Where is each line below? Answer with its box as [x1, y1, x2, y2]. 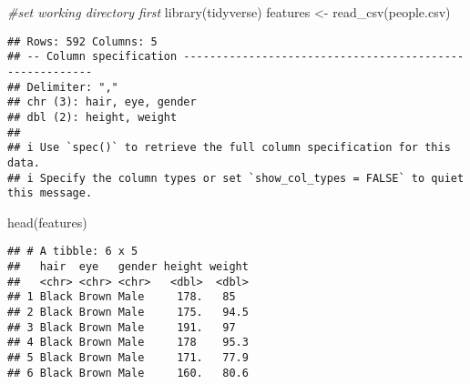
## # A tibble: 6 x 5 [7, 245, 138, 258]
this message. [7, 187, 93, 200]
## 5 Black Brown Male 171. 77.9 [7, 351, 249, 364]
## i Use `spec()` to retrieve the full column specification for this [7, 141, 451, 155]
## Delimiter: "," [7, 80, 118, 94]
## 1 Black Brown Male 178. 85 [7, 290, 236, 304]
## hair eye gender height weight [7, 260, 249, 274]
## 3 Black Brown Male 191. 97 [7, 320, 236, 334]
